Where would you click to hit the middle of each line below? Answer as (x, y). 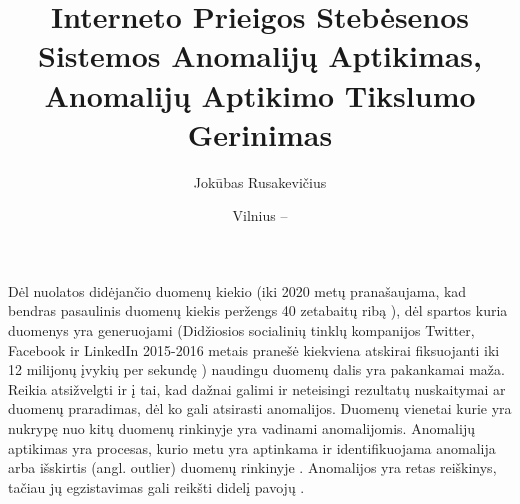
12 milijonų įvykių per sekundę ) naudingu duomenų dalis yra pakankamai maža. (256, 369)
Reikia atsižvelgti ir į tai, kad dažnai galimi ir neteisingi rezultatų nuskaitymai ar (257, 388)
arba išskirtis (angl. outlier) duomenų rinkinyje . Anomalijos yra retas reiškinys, (252, 467)
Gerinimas (260, 133)
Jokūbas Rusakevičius (260, 181)
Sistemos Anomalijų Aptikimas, (260, 55)
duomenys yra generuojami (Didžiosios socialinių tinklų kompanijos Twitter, (241, 330)
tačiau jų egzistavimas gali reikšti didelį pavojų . (156, 486)
